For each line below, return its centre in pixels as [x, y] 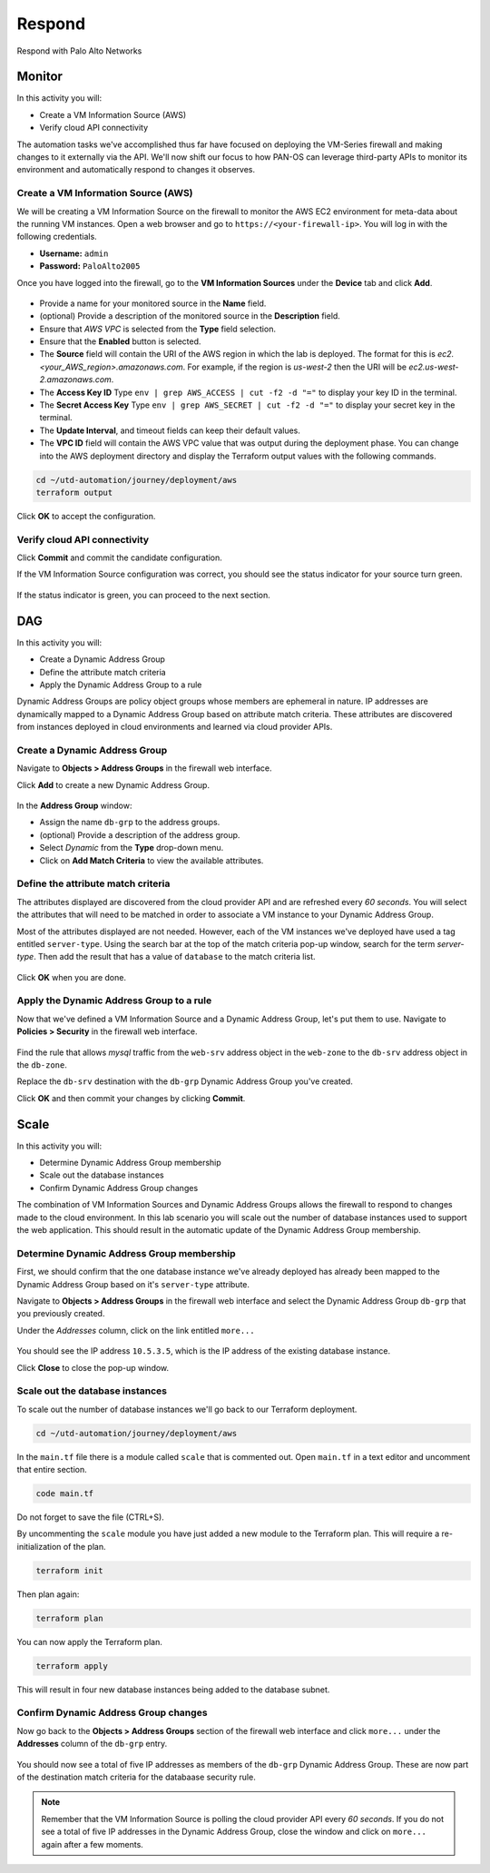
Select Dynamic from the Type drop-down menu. [132, 848]
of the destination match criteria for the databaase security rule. [136, 1777]
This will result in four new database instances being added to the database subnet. [173, 1690]
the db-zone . [42, 1065]
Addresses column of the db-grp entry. [92, 1744]
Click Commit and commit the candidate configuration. [119, 557]
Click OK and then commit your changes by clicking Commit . [131, 1098]
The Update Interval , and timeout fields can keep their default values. [170, 430]
